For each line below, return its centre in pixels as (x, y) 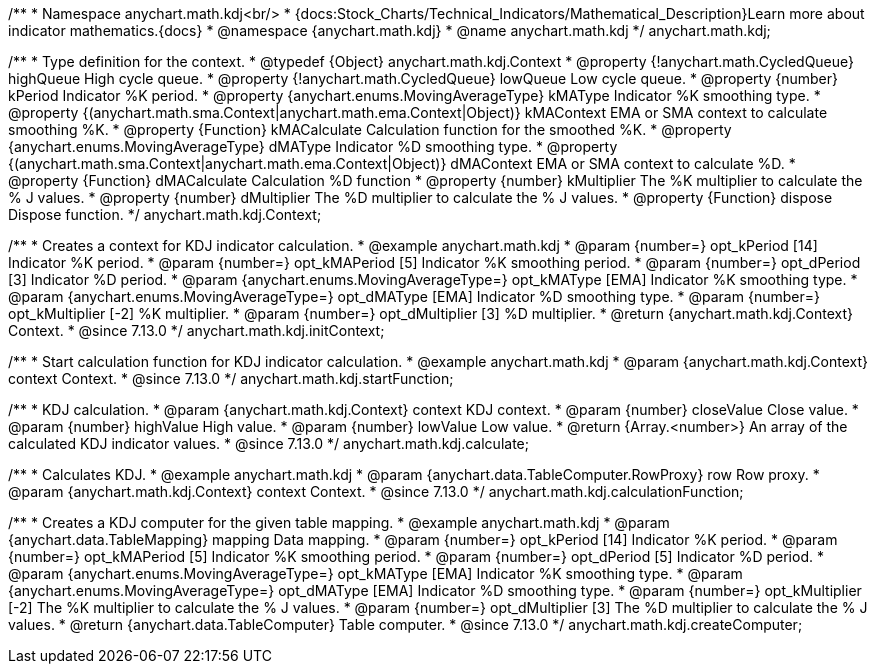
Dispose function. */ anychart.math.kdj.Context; (165, 214)
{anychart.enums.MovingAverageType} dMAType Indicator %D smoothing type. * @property (313, 146)
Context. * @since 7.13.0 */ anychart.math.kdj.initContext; (196, 330)
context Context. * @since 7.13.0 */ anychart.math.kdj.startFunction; (231, 378)
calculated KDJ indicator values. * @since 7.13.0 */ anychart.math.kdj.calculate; (268, 443)
